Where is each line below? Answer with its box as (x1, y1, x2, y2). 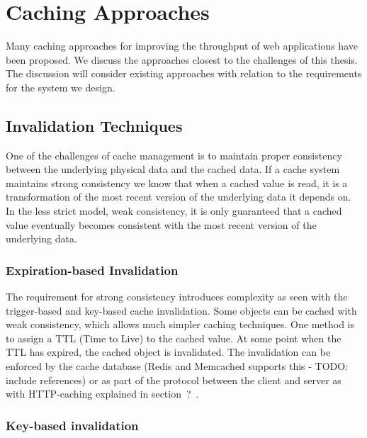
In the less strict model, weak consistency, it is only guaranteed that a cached (6, 203, 342, 218)
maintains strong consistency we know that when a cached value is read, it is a (6, 175, 348, 190)
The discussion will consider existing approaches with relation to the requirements (6, 66, 362, 81)
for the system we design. (6, 79, 115, 94)
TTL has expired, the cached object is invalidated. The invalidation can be (6, 344, 331, 359)
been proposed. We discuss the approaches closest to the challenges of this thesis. (6, 52, 358, 67)
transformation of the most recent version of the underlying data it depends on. (6, 189, 351, 204)
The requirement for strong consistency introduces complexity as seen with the (6, 289, 348, 304)
